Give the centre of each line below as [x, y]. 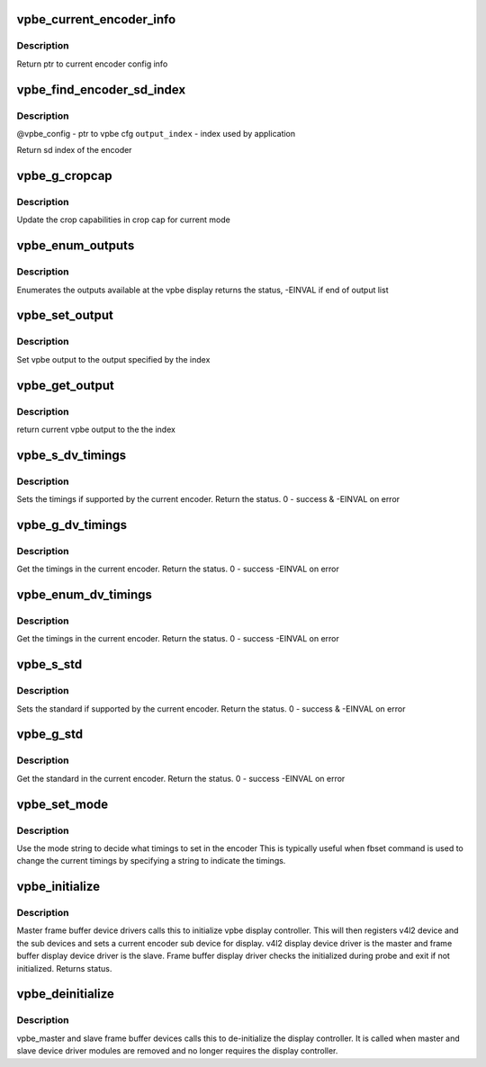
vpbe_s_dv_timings [72, 455]
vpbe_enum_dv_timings [85, 595]
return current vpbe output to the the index [96, 429]
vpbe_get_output [65, 386]
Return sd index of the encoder [74, 150]
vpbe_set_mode [63, 804]
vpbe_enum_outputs [76, 246]
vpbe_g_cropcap [64, 176]
